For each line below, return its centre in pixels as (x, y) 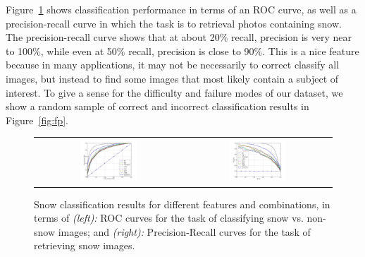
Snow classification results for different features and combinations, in (182, 204)
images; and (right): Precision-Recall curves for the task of (184, 231)
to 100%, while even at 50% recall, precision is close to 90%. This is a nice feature (182, 50)
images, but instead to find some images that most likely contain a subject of (172, 78)
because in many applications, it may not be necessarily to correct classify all (173, 65)
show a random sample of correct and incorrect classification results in (157, 106)
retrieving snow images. (85, 245)
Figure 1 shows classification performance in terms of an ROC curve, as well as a (181, 9)
